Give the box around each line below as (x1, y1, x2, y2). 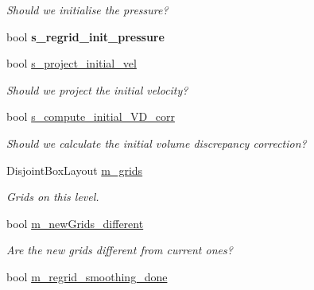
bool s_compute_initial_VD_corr (6, 108, 175, 125)
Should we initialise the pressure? (6, 2, 169, 17)
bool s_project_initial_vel (6, 55, 137, 72)
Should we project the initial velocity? (6, 81, 188, 98)
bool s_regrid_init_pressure (6, 28, 165, 44)
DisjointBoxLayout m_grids (6, 161, 143, 178)
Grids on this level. (6, 188, 99, 205)
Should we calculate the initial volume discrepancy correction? (6, 134, 307, 151)
